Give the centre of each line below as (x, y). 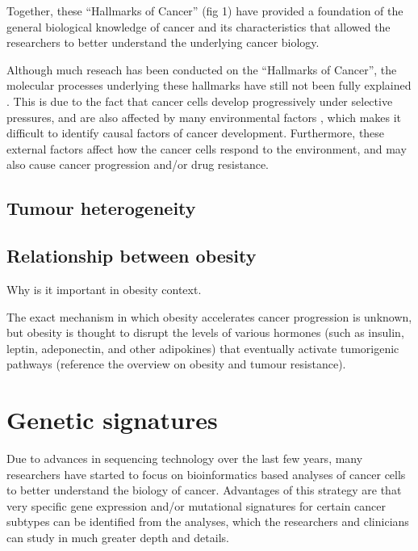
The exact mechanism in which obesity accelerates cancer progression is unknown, (209, 316)
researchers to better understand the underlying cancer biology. (163, 42)
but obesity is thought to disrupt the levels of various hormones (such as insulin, (205, 332)
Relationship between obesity (132, 256)
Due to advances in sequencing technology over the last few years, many (185, 458)
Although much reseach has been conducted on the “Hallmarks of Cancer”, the (202, 69)
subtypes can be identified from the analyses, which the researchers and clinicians (208, 522)
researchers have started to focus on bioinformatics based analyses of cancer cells (206, 474)
